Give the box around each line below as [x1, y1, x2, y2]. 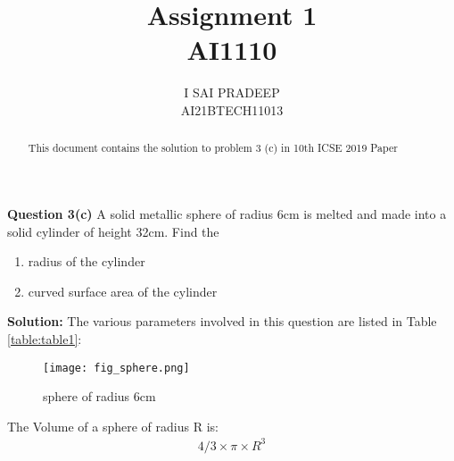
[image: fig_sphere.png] [43, 361, 190, 374]
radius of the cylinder [28, 252, 145, 271]
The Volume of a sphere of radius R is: [7, 416, 219, 435]
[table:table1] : [7, 329, 82, 348]
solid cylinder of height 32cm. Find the [7, 222, 219, 240]
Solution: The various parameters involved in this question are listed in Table [7, 312, 437, 331]
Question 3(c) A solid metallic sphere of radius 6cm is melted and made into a [7, 204, 447, 222]
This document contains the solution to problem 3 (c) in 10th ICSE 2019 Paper [28, 140, 398, 155]
